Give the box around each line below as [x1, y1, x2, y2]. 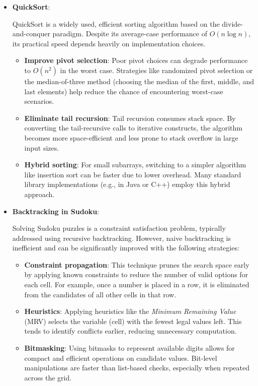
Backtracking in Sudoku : [12, 206, 100, 216]
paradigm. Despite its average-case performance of [52, 28, 207, 39]
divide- [222, 18, 243, 29]
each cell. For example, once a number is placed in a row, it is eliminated [24, 279, 249, 290]
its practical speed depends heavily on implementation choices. [12, 38, 206, 48]
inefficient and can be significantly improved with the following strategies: [12, 242, 239, 253]
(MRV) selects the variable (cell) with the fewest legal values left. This [24, 315, 242, 326]
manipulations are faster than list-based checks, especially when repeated [24, 362, 249, 373]
